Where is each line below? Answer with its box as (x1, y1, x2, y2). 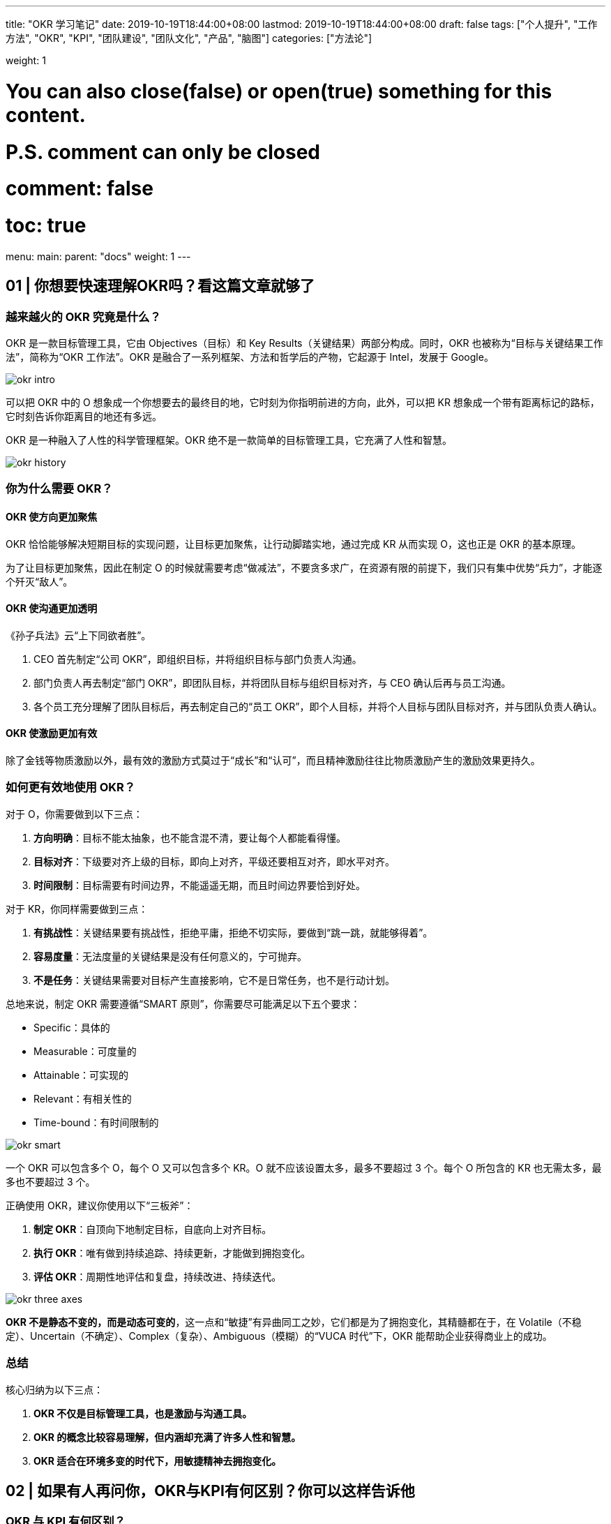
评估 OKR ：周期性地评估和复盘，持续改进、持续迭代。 (33, 1270, 282, 1283)
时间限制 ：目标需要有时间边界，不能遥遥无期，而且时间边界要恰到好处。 (33, 879, 365, 891)
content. (6, 103, 86, 127)
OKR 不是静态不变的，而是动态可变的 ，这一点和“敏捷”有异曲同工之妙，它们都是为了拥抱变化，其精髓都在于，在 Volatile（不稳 (6, 1315, 582, 1328)
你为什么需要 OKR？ (6, 481, 113, 496)
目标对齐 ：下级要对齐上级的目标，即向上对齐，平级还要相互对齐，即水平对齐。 (33, 855, 395, 867)
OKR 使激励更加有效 (6, 727, 98, 740)
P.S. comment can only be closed (6, 140, 320, 164)
